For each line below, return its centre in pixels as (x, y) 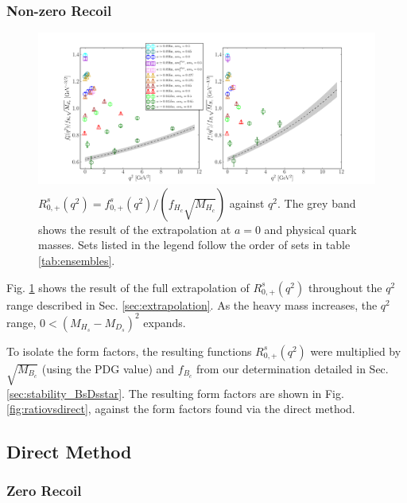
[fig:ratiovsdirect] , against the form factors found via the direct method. (181, 409)
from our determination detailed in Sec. (293, 368)
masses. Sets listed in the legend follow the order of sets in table (194, 245)
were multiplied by (356, 351)
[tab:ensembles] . (77, 261)
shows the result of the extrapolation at (135, 229)
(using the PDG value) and (108, 368)
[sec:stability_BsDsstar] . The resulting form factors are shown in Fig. (175, 393)
